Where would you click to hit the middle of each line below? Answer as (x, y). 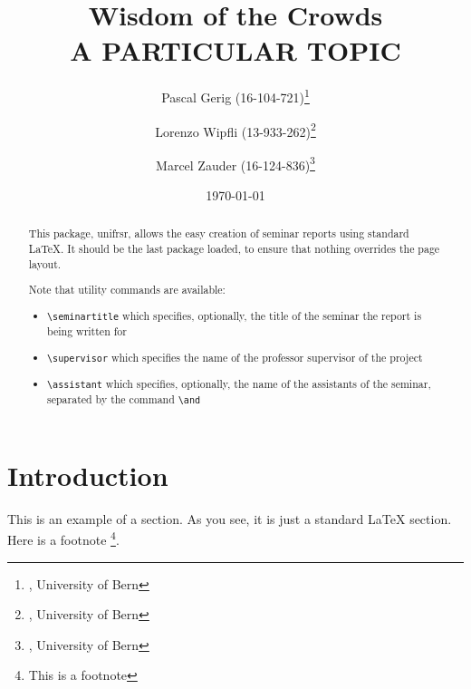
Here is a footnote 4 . (63, 539)
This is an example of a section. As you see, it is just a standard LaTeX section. (230, 518)
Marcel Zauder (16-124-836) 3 (235, 163)
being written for (87, 331)
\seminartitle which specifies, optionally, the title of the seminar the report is (235, 315)
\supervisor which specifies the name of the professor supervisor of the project (235, 357)
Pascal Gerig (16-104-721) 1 (235, 96)
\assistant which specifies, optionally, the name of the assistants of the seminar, (239, 383)
